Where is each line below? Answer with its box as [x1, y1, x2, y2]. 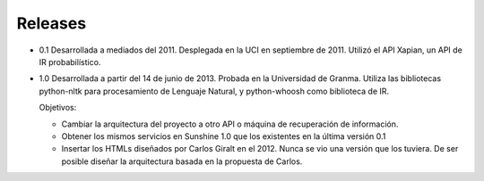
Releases [16, 13, 87, 33]
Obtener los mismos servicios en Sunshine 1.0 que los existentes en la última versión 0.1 [61, 130, 386, 142]
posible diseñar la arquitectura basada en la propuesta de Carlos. [61, 156, 303, 167]
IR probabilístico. [39, 56, 101, 67]
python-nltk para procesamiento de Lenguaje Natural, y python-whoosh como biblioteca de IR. [39, 86, 390, 96]
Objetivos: [39, 103, 77, 113]
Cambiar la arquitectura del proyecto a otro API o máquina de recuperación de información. [61, 119, 399, 129]
